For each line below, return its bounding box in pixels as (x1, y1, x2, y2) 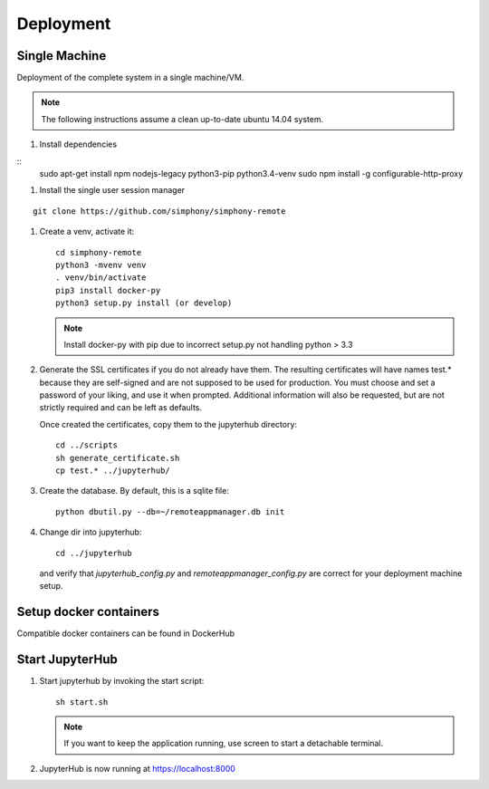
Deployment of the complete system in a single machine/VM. (16, 72, 244, 83)
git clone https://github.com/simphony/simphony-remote (33, 206, 286, 216)
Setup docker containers (16, 604, 160, 620)
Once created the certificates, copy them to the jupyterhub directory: (39, 419, 298, 429)
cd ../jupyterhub (55, 548, 132, 558)
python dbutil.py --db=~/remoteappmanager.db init (55, 506, 285, 516)
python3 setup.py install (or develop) (55, 298, 233, 308)
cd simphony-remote (55, 247, 142, 257)
